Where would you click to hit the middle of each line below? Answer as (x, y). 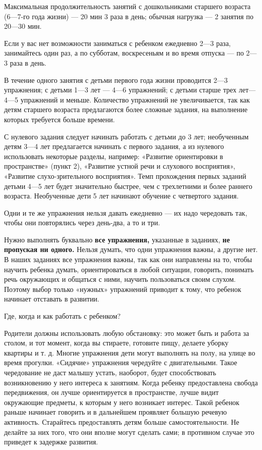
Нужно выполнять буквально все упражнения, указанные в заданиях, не (117, 239)
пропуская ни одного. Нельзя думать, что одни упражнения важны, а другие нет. (131, 249)
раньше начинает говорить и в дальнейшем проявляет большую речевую (116, 412)
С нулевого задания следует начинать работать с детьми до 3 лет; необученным (126, 136)
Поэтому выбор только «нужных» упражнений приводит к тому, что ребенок (123, 289)
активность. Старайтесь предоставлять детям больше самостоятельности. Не (122, 421)
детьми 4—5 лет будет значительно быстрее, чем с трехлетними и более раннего (128, 186)
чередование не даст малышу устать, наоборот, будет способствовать (110, 372)
